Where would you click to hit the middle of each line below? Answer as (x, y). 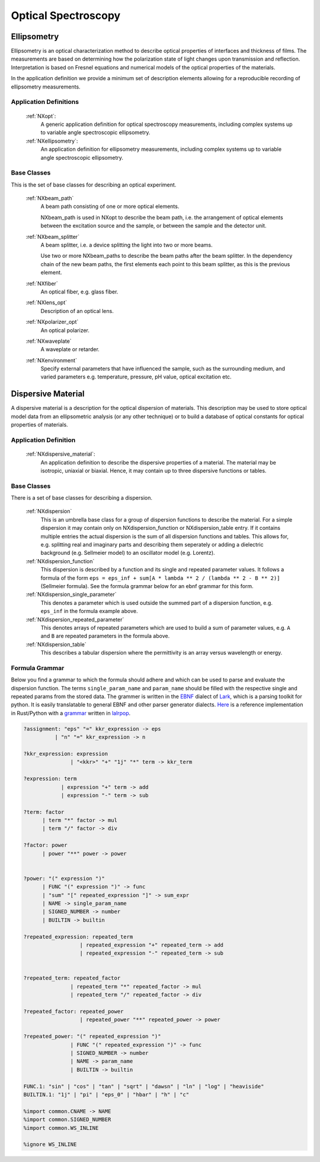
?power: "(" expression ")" (64, 878)
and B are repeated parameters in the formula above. (105, 636)
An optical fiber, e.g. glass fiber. (79, 292)
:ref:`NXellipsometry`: (52, 141)
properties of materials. (39, 425)
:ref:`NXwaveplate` (49, 341)
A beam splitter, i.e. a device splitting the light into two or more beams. (127, 245)
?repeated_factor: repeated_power (73, 1012)
